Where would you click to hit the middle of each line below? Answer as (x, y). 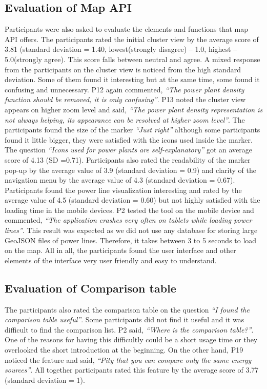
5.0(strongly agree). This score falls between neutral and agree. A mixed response (132, 59)
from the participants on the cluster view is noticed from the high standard (123, 69)
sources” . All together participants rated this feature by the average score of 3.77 (132, 370)
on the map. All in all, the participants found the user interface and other (120, 250)
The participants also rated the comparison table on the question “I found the (127, 309)
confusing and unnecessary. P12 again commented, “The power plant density (125, 89)
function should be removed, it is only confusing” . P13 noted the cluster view (125, 99)
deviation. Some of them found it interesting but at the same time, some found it (132, 79)
